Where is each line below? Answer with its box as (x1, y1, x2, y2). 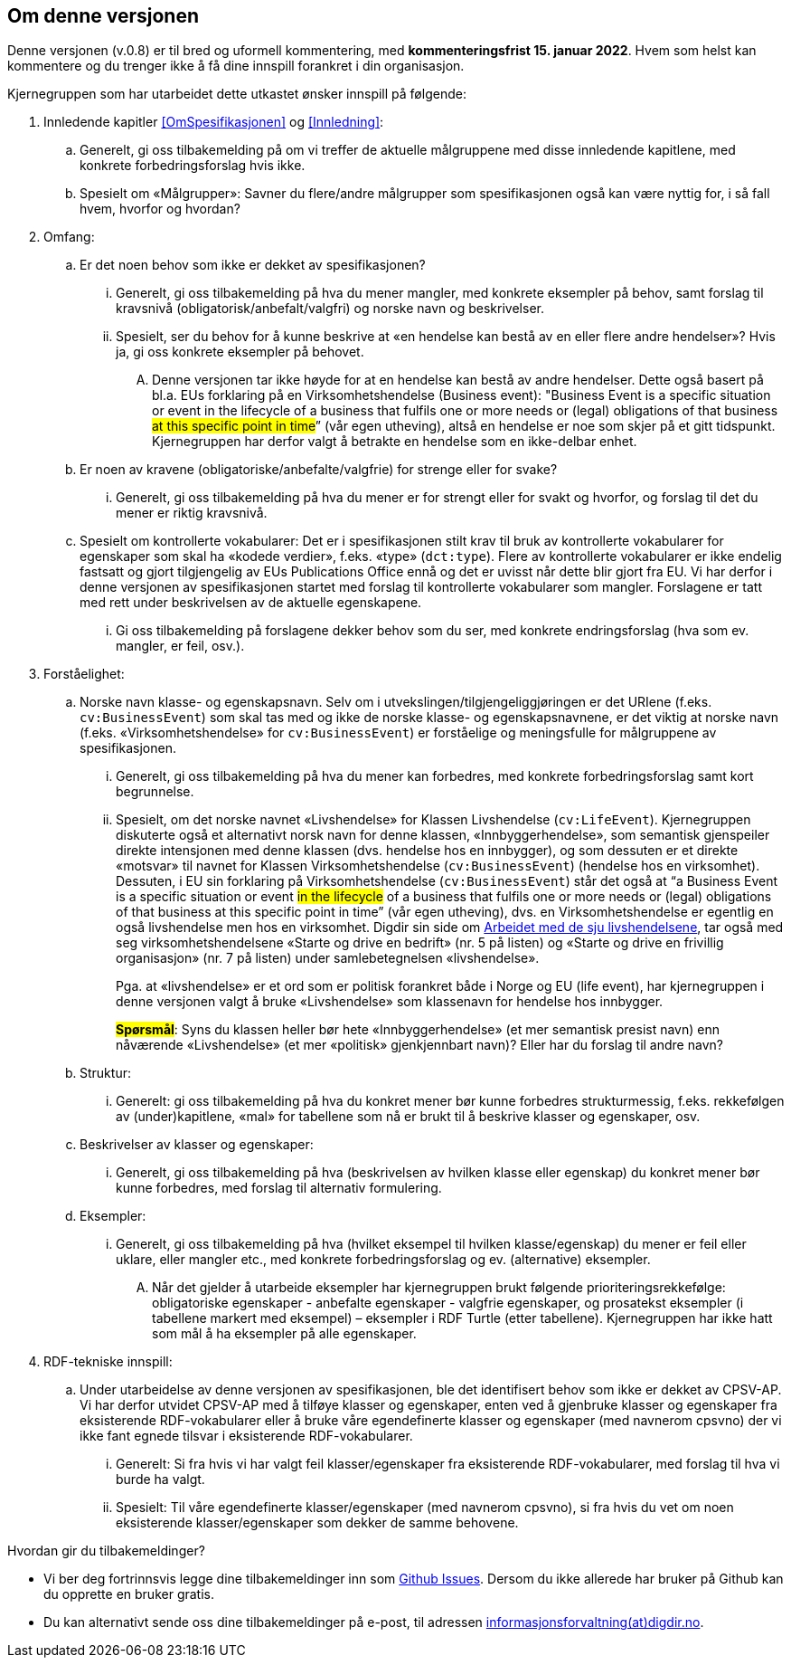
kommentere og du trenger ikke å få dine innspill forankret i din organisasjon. (7, 58, 465, 74)
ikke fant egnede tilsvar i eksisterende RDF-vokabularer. (80, 1428, 413, 1444)
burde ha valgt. (116, 1471, 205, 1488)
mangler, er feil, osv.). (116, 638, 245, 654)
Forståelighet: (43, 666, 125, 682)
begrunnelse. (116, 784, 194, 800)
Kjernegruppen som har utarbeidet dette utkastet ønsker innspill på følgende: (7, 86, 466, 102)
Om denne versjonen (7, 5, 199, 27)
